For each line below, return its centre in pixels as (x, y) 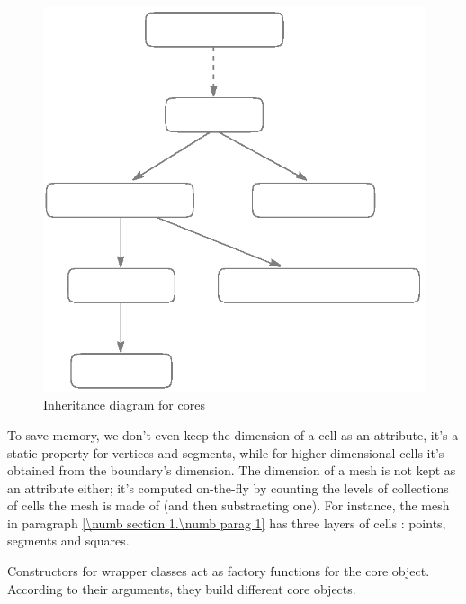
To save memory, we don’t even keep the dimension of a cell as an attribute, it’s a (233, 434)
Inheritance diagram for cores (124, 405)
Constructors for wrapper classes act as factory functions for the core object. (219, 571)
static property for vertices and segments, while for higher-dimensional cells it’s (226, 452)
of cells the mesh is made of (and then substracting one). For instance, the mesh (229, 505)
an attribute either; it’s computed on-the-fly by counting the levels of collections (228, 487)
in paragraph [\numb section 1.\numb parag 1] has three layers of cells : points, (227, 523)
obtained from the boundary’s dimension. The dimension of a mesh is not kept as (232, 470)
